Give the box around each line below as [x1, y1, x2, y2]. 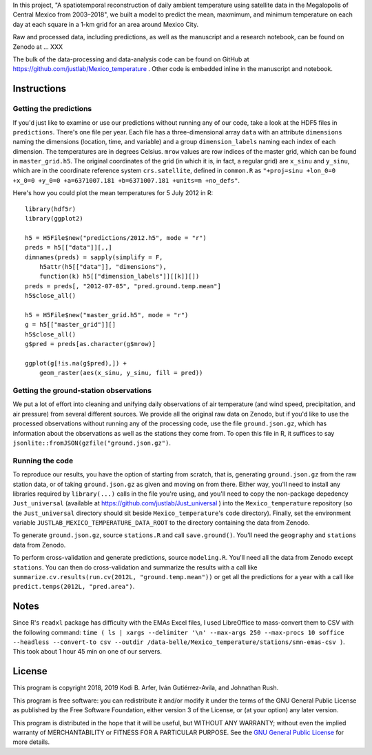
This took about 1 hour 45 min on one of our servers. [12, 647, 162, 656]
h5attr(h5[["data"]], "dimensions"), [39, 263, 167, 270]
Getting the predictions [12, 104, 92, 114]
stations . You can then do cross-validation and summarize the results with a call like [12, 563, 258, 572]
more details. [12, 738, 50, 746]
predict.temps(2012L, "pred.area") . [12, 583, 135, 591]
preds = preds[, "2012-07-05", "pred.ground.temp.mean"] [25, 282, 222, 290]
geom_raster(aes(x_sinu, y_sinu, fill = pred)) [39, 369, 203, 377]
